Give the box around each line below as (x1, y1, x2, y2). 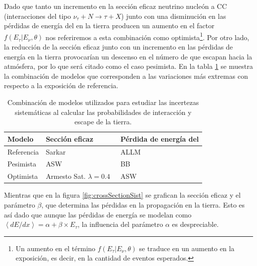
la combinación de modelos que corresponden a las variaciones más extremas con (4, 70, 248, 81)
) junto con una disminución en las (121, 10, 226, 21)
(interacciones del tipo (4, 10, 71, 21)
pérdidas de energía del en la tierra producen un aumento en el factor (4, 20, 214, 31)
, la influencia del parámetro (77, 219, 163, 229)
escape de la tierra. (74, 116, 132, 127)
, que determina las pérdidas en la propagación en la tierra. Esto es (41, 200, 245, 210)
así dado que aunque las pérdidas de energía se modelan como (4, 209, 192, 219)
